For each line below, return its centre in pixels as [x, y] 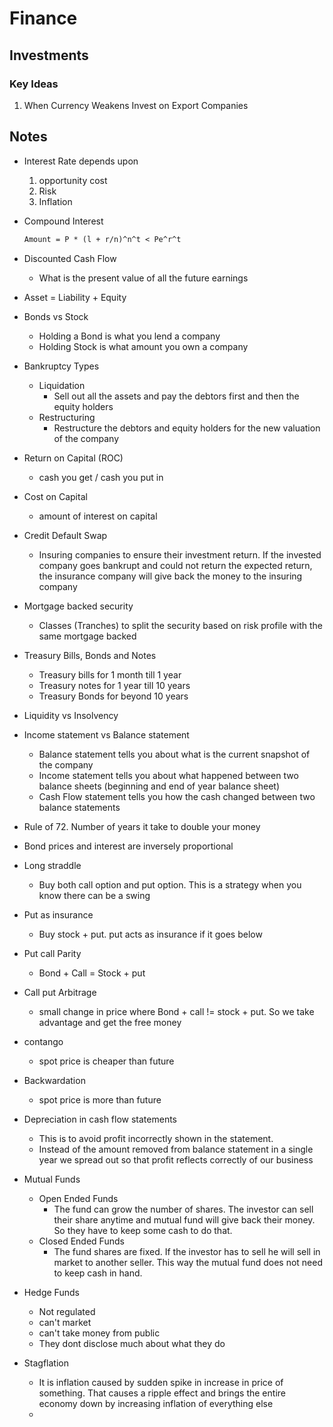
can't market [65, 1322]
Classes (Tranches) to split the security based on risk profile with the [181, 625]
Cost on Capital [55, 496]
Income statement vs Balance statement [106, 734]
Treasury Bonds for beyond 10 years [113, 696]
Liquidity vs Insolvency [71, 715]
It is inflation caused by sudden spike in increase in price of [161, 1382]
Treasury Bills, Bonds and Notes [90, 655]
